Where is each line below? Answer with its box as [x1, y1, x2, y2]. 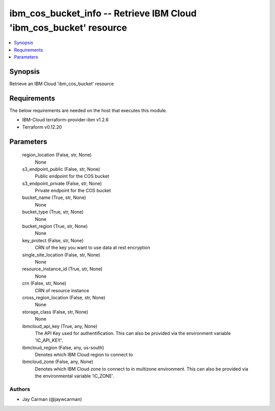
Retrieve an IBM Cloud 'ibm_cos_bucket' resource [9, 81, 114, 87]
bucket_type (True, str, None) [22, 209, 84, 215]
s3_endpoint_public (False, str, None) [22, 166, 100, 172]
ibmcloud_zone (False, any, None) [22, 358, 94, 365]
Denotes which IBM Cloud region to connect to [35, 352, 133, 358]
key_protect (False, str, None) [22, 237, 84, 243]
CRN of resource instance [35, 287, 89, 293]
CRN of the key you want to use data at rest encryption [35, 245, 150, 251]
